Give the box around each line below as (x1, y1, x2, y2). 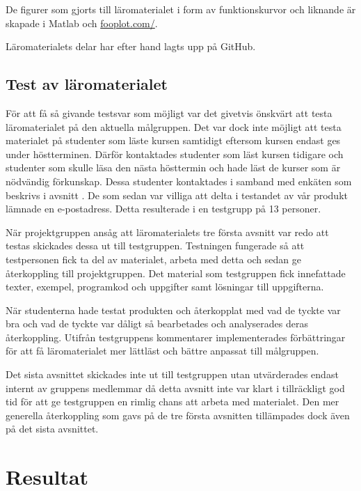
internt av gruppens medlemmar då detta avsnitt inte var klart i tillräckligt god (6, 380, 345, 395)
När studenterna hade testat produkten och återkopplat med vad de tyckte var (6, 302, 341, 317)
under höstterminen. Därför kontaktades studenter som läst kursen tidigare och (6, 146, 344, 161)
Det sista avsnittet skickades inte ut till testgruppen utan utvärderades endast (6, 367, 339, 382)
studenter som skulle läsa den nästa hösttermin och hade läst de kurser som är (6, 160, 341, 175)
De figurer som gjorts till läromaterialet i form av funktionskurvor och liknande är (6, 2, 356, 16)
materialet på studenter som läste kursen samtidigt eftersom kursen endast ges (6, 133, 341, 148)
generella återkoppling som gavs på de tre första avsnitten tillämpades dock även (6, 407, 350, 422)
